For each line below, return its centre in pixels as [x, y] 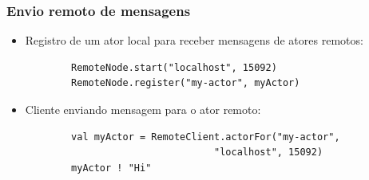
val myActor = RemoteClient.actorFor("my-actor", [206, 137]
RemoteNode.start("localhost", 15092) [174, 67]
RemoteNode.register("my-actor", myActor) [186, 83]
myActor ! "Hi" [111, 168]
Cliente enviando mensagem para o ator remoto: [143, 109]
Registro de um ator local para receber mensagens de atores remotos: [194, 40]
